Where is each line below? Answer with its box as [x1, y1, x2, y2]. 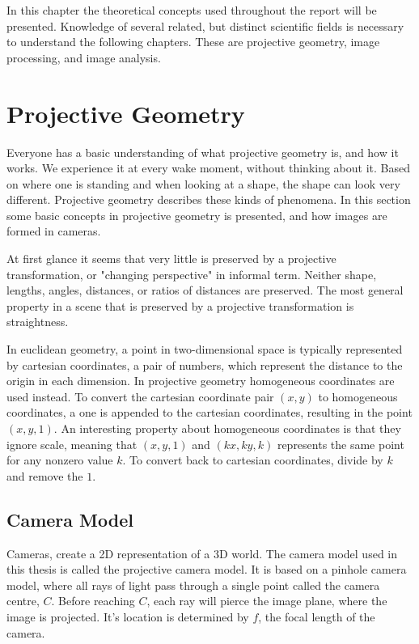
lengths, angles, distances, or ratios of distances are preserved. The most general [6, 282, 404, 299]
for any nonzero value [6, 451, 113, 468]
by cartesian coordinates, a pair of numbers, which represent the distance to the [6, 356, 403, 373]
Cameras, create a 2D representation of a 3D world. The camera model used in [6, 544, 398, 561]
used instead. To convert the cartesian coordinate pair [6, 388, 274, 405]
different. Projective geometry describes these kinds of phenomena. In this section [6, 191, 411, 208]
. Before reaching [51, 592, 135, 609]
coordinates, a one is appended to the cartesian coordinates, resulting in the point [6, 404, 413, 421]
